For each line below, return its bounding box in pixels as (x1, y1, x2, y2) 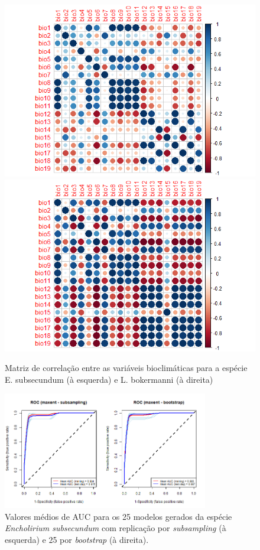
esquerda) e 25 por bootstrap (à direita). (5, 533, 149, 545)
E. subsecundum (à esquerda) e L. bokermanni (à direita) (5, 373, 213, 385)
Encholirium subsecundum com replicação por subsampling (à (5, 522, 226, 534)
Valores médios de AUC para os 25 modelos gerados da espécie (5, 510, 232, 522)
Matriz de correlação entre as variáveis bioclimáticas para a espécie (5, 362, 248, 374)
